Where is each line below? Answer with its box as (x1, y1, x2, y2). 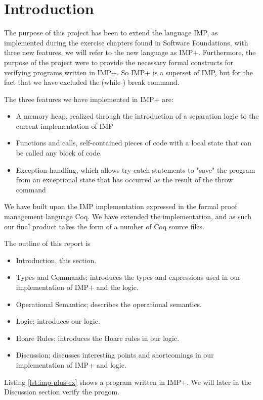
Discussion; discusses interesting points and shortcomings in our (16, 349, 214, 360)
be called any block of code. (16, 147, 102, 158)
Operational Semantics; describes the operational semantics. (16, 298, 202, 309)
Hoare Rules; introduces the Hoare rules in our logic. (16, 332, 180, 343)
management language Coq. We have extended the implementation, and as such (4, 211, 251, 222)
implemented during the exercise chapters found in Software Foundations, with (4, 37, 248, 47)
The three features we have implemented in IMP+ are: (4, 93, 173, 104)
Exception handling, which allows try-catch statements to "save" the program (16, 164, 255, 175)
